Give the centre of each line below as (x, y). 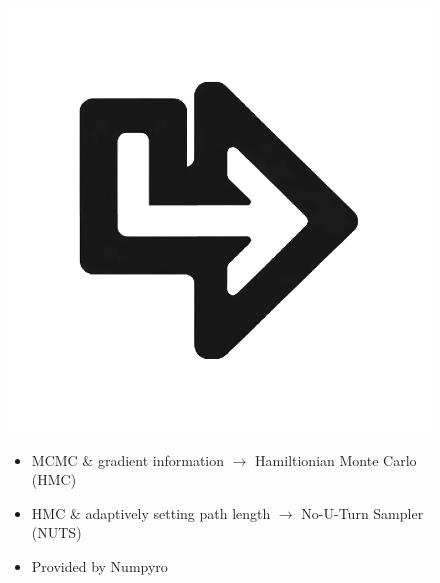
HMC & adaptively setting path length (151, 512)
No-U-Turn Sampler (362, 512)
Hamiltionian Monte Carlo (336, 459)
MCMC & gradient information (128, 459)
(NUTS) (56, 532)
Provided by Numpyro (99, 565)
